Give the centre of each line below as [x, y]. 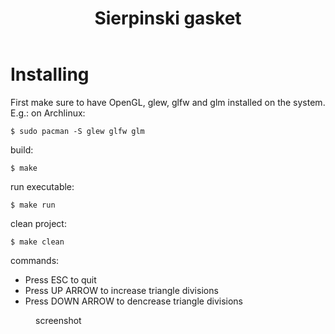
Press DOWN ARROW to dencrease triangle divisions [133, 301]
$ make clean [37, 242]
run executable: [42, 186]
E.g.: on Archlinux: [48, 113]
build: [22, 149]
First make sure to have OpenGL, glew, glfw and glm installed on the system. [168, 102]
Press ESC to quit [60, 279]
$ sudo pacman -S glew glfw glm [77, 131]
